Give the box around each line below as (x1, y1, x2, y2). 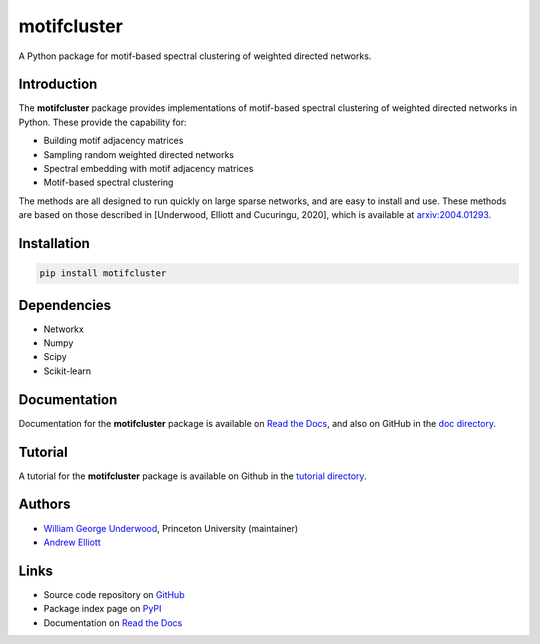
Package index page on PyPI (43, 603, 162, 615)
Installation (18, 235, 90, 252)
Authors (18, 496, 71, 513)
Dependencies (18, 296, 112, 314)
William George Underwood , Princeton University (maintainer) (43, 522, 299, 534)
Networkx (43, 323, 84, 335)
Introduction (18, 76, 98, 93)
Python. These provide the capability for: (18, 116, 187, 128)
